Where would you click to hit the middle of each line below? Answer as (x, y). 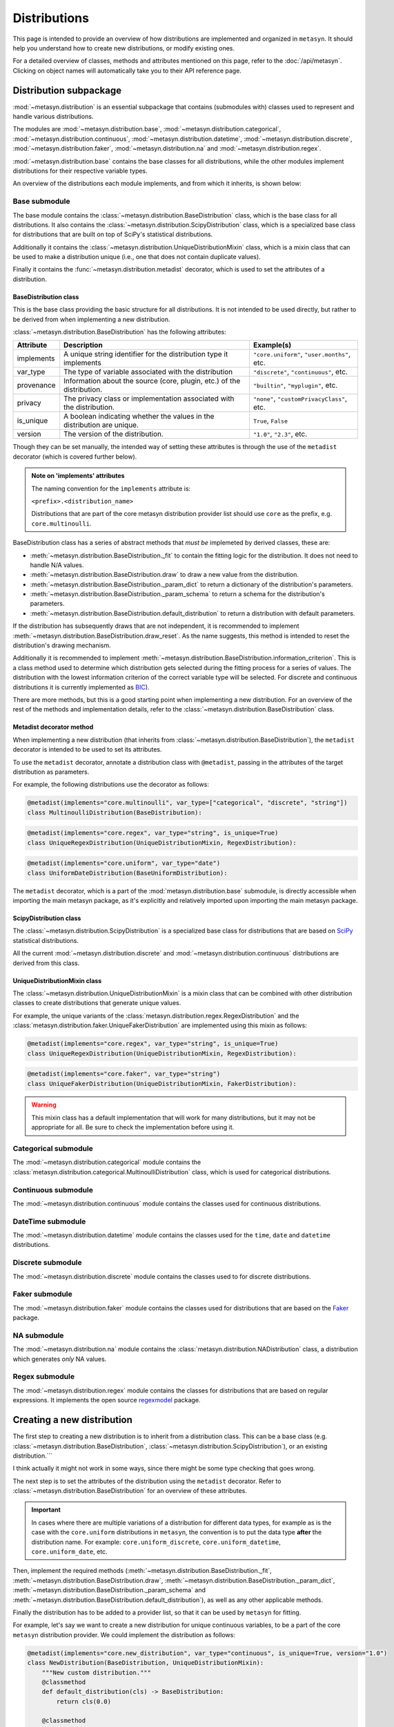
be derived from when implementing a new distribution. (91, 319)
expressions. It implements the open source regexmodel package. (107, 1400)
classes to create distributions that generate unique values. (97, 1003)
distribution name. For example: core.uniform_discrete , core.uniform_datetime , (156, 1542)
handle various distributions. (53, 117)
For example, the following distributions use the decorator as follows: (111, 785)
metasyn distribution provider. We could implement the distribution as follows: (124, 1634)
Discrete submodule (47, 1263)
